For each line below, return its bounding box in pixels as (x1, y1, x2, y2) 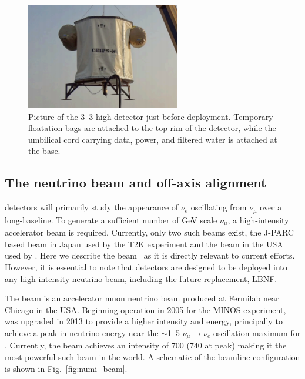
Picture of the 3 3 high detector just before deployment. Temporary (28, 110, 273, 122)
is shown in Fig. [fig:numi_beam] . (5, 362, 128, 374)
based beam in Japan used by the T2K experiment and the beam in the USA (5, 237, 283, 250)
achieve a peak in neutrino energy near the (5, 326, 159, 338)
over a (260, 201, 282, 213)
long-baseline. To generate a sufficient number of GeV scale (5, 213, 217, 226)
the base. (28, 145, 61, 157)
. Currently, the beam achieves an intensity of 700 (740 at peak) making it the (5, 339, 287, 351)
